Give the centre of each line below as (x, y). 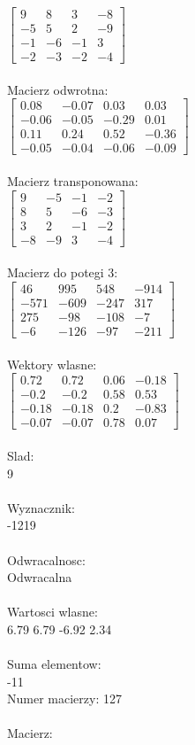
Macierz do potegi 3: (63, 272)
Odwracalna (40, 577)
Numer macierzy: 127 (64, 698)
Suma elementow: (54, 664)
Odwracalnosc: (46, 559)
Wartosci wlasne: (52, 612)
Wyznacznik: (41, 507)
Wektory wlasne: (52, 364)
